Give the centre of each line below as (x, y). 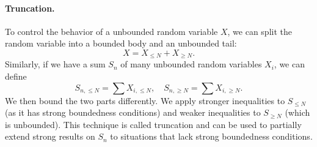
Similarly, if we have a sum (55, 64)
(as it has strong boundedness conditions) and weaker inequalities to (133, 112)
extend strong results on (50, 136)
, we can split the (260, 31)
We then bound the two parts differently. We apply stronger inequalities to (145, 100)
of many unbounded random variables (191, 64)
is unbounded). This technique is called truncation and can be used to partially (153, 124)
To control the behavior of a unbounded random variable (111, 31)
